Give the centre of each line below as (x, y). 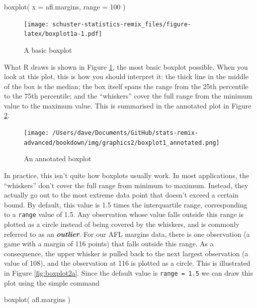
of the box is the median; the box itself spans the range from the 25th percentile (126, 86)
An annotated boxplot (58, 158)
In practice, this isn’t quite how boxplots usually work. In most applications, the (127, 175)
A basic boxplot (48, 50)
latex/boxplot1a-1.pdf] (63, 34)
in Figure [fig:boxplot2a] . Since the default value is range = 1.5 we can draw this (128, 272)
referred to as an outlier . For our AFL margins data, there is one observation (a (127, 234)
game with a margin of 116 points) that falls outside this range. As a (109, 244)
